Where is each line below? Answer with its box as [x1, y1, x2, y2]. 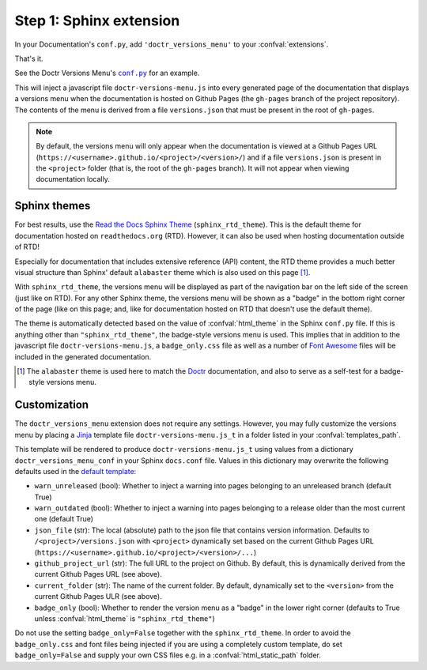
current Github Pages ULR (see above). [34, 592, 162, 601]
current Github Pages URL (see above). [34, 570, 162, 579]
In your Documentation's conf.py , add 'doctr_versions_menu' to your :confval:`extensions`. [14, 40, 329, 49]
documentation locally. [36, 175, 110, 184]
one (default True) [34, 514, 94, 524]
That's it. [14, 54, 43, 63]
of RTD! [14, 242, 40, 252]
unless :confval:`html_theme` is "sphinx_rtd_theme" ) [34, 613, 215, 623]
